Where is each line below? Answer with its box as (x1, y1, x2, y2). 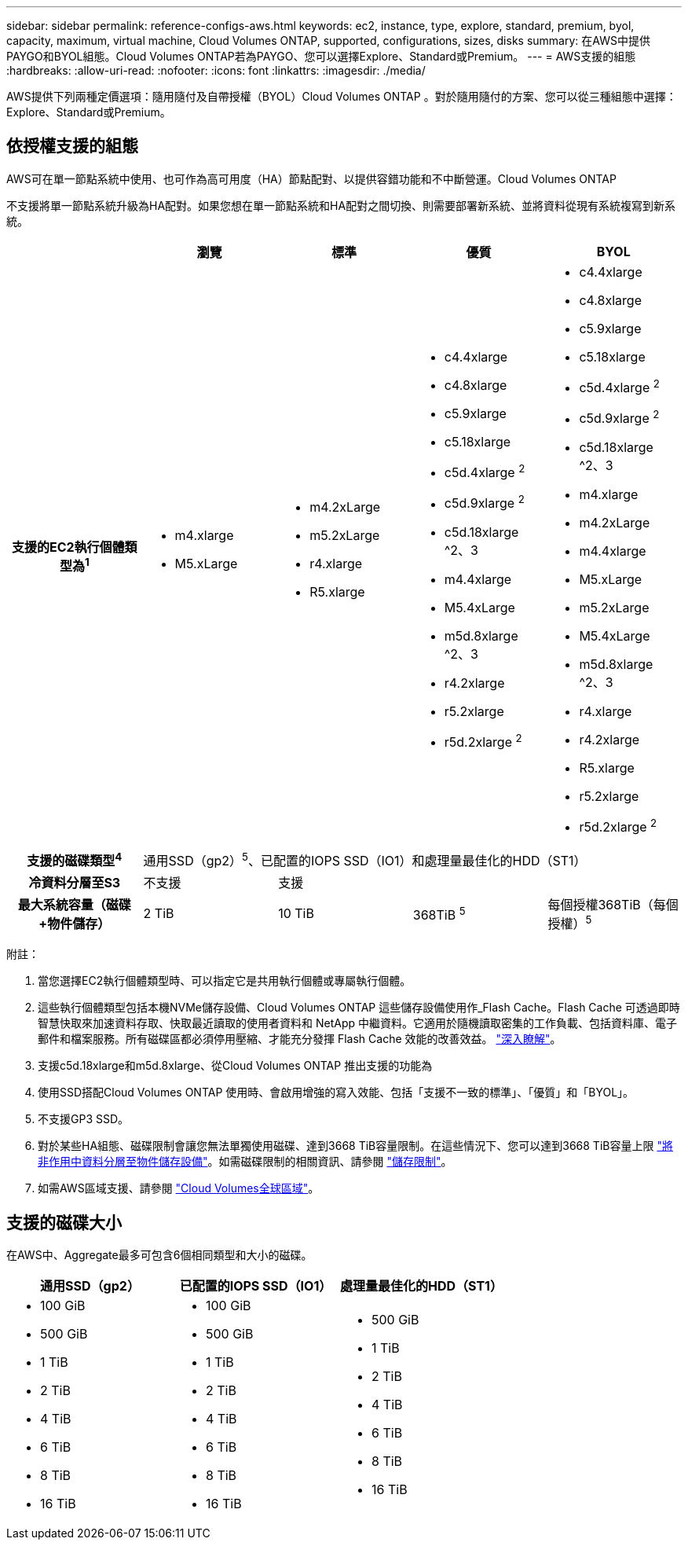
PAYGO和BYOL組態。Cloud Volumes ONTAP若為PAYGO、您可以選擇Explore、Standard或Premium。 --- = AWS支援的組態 (6, 50, 636, 63)
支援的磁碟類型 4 (27, 850, 123, 869)
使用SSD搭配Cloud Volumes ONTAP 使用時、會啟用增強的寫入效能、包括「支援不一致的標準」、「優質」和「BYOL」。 (38, 1085, 635, 1100)
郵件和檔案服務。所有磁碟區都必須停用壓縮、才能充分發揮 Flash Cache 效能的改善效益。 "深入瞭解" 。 (38, 1032, 562, 1046)
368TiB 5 (412, 904, 466, 923)
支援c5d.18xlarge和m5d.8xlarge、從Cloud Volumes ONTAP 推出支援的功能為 (38, 1059, 433, 1073)
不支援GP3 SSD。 (38, 1112, 130, 1126)
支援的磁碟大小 (6, 1212, 122, 1232)
